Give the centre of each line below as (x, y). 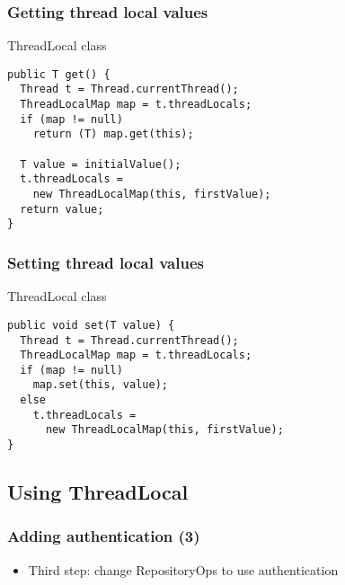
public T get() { (59, 74)
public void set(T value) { (91, 325)
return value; (62, 209)
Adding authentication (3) (104, 536)
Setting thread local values (106, 262)
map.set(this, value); (100, 385)
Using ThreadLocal (98, 492)
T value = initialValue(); (101, 164)
